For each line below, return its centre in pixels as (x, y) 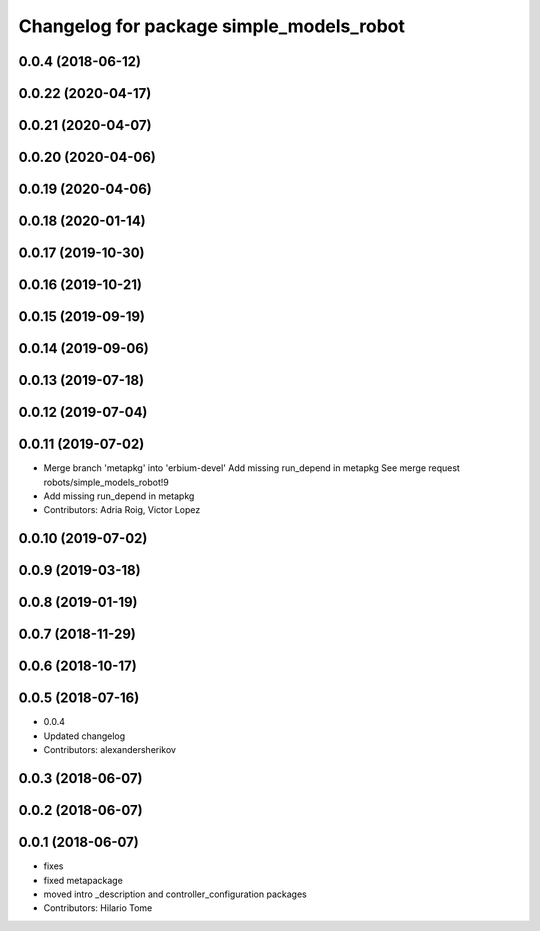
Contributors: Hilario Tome (98, 908)
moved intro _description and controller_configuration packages (175, 894)
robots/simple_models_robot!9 (106, 482)
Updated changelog (84, 736)
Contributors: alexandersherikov (110, 750)
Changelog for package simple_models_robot (211, 26)
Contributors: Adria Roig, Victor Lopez (122, 510)
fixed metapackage (83, 880)
